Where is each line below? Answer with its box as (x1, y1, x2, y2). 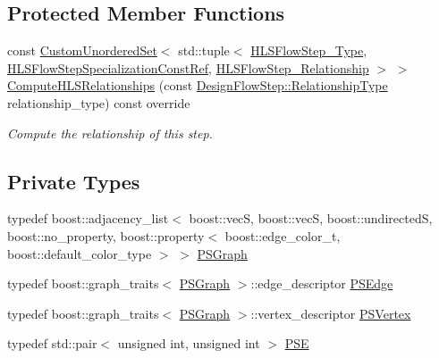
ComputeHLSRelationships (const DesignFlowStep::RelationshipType (7, 76, 388, 95)
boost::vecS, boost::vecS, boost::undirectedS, (189, 209, 433, 228)
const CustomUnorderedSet (7, 41, 157, 60)
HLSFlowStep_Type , (250, 41, 367, 60)
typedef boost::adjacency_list (7, 209, 169, 228)
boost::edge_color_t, (224, 226, 341, 245)
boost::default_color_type (7, 244, 152, 262)
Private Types (7, 167, 140, 195)
